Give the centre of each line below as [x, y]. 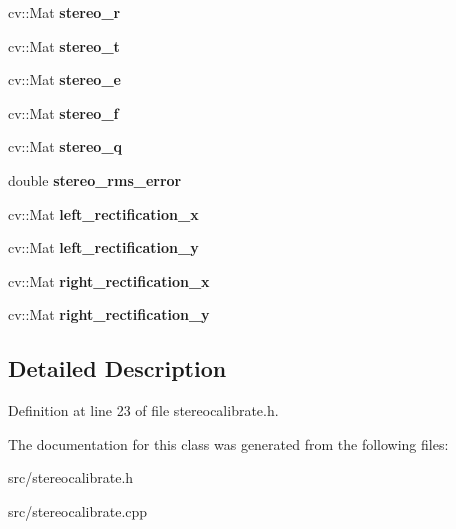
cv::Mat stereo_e [64, 79]
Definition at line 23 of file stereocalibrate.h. [143, 410]
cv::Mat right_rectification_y [109, 314]
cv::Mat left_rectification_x [103, 213]
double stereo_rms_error [95, 179]
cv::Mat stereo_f [63, 112]
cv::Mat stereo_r [64, 12]
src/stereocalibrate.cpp [78, 510]
